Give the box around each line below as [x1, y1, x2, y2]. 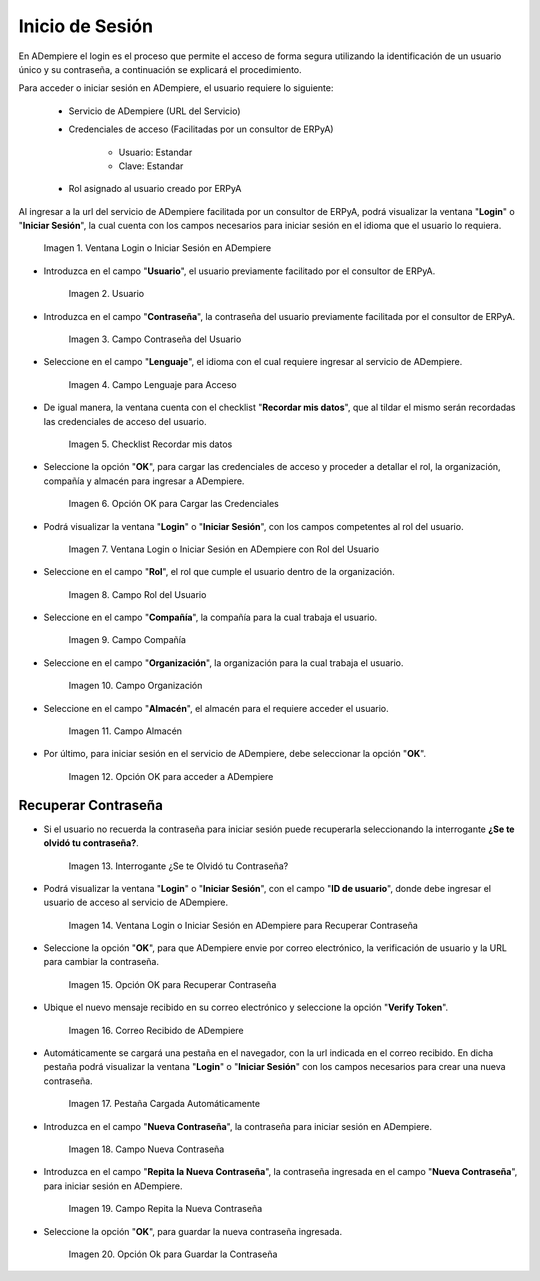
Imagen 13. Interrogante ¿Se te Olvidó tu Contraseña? [68, 860, 289, 872]
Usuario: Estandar [118, 146, 193, 158]
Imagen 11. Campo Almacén [68, 725, 183, 737]
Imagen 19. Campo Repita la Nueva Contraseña [68, 1203, 263, 1215]
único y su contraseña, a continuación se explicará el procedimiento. [18, 63, 302, 75]
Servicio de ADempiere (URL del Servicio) [68, 105, 241, 117]
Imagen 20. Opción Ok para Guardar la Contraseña [68, 1248, 278, 1260]
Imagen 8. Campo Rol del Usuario [68, 588, 207, 600]
